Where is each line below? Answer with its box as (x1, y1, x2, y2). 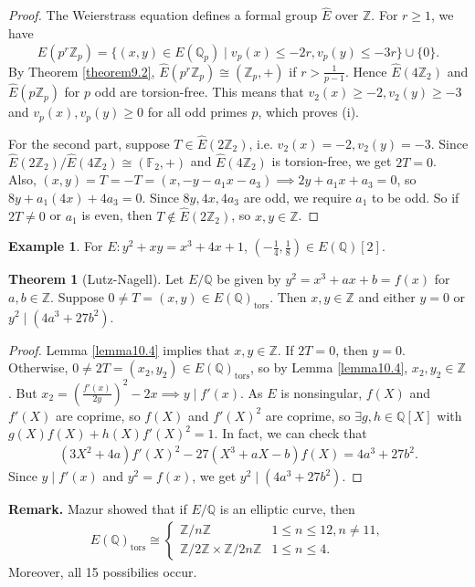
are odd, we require (243, 187, 352, 206)
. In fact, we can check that (214, 424, 367, 443)
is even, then (81, 205, 153, 225)
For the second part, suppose (8, 133, 170, 152)
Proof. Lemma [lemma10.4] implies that (8, 340, 230, 359)
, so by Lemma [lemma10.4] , (250, 358, 408, 377)
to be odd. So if (372, 187, 459, 206)
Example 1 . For (8, 236, 103, 256)
